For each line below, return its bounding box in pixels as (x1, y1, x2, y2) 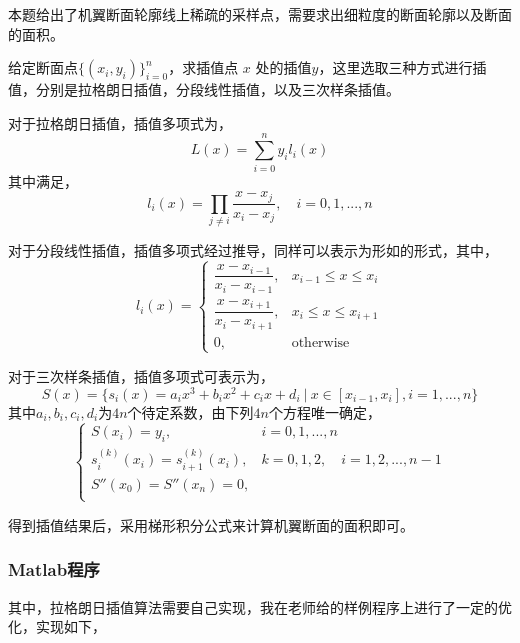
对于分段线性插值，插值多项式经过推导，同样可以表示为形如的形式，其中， (8, 240, 498, 261)
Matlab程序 (8, 557, 100, 582)
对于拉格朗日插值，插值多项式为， (8, 112, 232, 133)
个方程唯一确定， (268, 401, 381, 422)
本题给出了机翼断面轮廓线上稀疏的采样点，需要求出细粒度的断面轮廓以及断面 (8, 4, 512, 24)
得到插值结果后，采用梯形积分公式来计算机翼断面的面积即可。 (8, 514, 414, 535)
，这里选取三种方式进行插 (318, 57, 487, 78)
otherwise (291, 335, 350, 350)
